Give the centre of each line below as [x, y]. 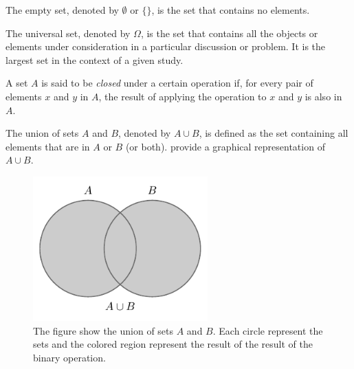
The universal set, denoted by [68, 33]
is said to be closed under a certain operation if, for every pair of [177, 83]
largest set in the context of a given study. [95, 59]
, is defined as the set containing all [274, 133]
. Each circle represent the [268, 330]
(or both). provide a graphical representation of [225, 146]
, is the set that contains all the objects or [229, 33]
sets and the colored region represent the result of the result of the [173, 344]
